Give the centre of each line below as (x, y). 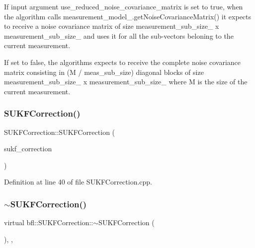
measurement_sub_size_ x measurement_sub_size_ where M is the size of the (126, 82)
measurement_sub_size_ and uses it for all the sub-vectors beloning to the (119, 35)
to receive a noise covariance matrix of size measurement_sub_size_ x (112, 26)
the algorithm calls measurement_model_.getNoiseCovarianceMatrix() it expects (128, 16)
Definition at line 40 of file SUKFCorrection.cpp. (78, 182)
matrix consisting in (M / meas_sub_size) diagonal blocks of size (104, 72)
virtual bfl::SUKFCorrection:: (49, 222)
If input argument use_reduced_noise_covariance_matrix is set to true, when (124, 6)
